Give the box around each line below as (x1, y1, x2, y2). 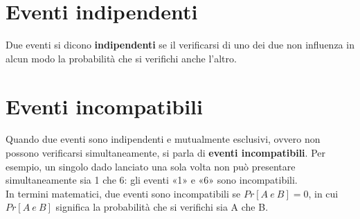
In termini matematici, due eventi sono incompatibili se (6, 186, 241, 200)
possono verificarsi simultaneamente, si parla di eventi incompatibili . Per (6, 146, 325, 160)
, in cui (308, 186, 339, 200)
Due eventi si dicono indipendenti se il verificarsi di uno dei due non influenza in (6, 37, 354, 52)
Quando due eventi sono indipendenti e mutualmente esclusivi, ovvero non (6, 132, 321, 146)
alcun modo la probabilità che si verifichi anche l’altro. (6, 51, 237, 65)
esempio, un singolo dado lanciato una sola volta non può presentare (6, 159, 296, 173)
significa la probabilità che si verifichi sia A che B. (55, 200, 269, 214)
